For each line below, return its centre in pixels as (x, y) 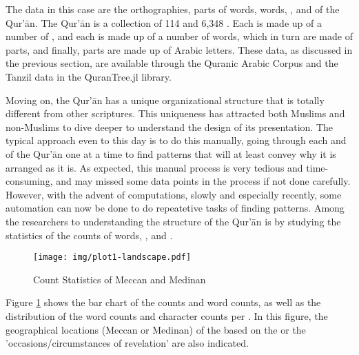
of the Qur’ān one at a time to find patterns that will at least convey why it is (171, 153)
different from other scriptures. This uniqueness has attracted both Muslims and (175, 113)
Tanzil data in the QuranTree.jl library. (89, 76)
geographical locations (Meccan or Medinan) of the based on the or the (156, 329)
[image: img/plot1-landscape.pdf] (112, 257)
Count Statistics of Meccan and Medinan (120, 279)
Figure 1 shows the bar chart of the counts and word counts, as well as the (163, 302)
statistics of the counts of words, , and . (89, 235)
